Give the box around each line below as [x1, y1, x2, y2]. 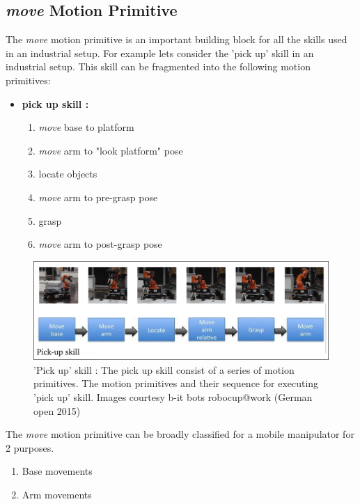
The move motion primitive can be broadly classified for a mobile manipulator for [6, 427, 354, 441]
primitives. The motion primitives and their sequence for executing [33, 376, 319, 391]
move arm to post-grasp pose [38, 237, 162, 251]
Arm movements [22, 487, 92, 501]
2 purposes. [6, 440, 54, 455]
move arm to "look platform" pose [38, 143, 183, 157]
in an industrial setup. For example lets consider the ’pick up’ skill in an [6, 45, 314, 60]
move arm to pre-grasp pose [38, 189, 158, 204]
